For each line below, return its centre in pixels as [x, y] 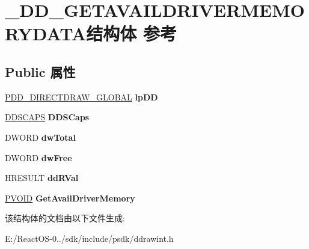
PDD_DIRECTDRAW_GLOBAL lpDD [81, 97]
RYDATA [46, 33]
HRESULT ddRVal [42, 178]
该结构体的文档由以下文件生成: [65, 218]
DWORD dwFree [38, 157]
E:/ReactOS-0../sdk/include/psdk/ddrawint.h [89, 238]
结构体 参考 [132, 33]
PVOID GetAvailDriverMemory [70, 198]
